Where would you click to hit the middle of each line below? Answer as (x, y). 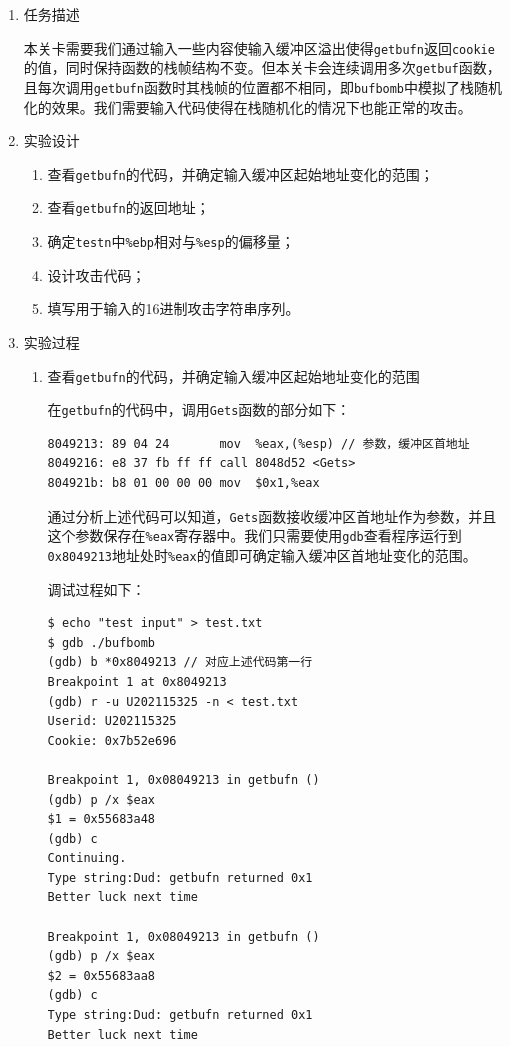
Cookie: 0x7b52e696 (112, 740)
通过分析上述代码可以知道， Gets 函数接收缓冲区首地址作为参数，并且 (272, 515)
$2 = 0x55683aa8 (101, 975)
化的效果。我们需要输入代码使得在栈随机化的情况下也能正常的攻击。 (247, 106)
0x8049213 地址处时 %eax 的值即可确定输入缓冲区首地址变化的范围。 (262, 554)
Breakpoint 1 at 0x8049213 (137, 681)
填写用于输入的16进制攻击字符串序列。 (173, 308)
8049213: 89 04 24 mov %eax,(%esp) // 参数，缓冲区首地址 (258, 443)
